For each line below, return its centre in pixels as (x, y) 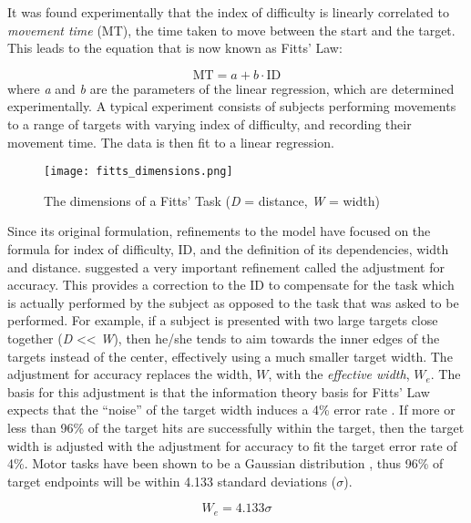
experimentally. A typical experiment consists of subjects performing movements (232, 106)
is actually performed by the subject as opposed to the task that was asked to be (233, 302)
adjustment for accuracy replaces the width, (130, 374)
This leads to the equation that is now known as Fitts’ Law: (175, 48)
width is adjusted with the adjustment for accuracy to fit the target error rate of (232, 445)
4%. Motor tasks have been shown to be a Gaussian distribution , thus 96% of (225, 463)
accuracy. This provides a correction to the (127, 285)
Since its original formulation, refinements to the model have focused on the (219, 231)
